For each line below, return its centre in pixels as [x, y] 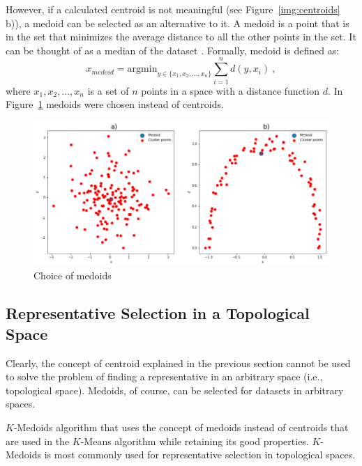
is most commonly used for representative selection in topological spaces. [200, 455]
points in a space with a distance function [230, 90]
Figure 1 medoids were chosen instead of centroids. [115, 104]
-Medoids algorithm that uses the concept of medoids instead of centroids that [181, 427]
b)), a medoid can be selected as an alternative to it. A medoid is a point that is [178, 23]
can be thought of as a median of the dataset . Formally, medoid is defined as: [173, 50]
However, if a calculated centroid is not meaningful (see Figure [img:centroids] [173, 9]
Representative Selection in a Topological [158, 313]
